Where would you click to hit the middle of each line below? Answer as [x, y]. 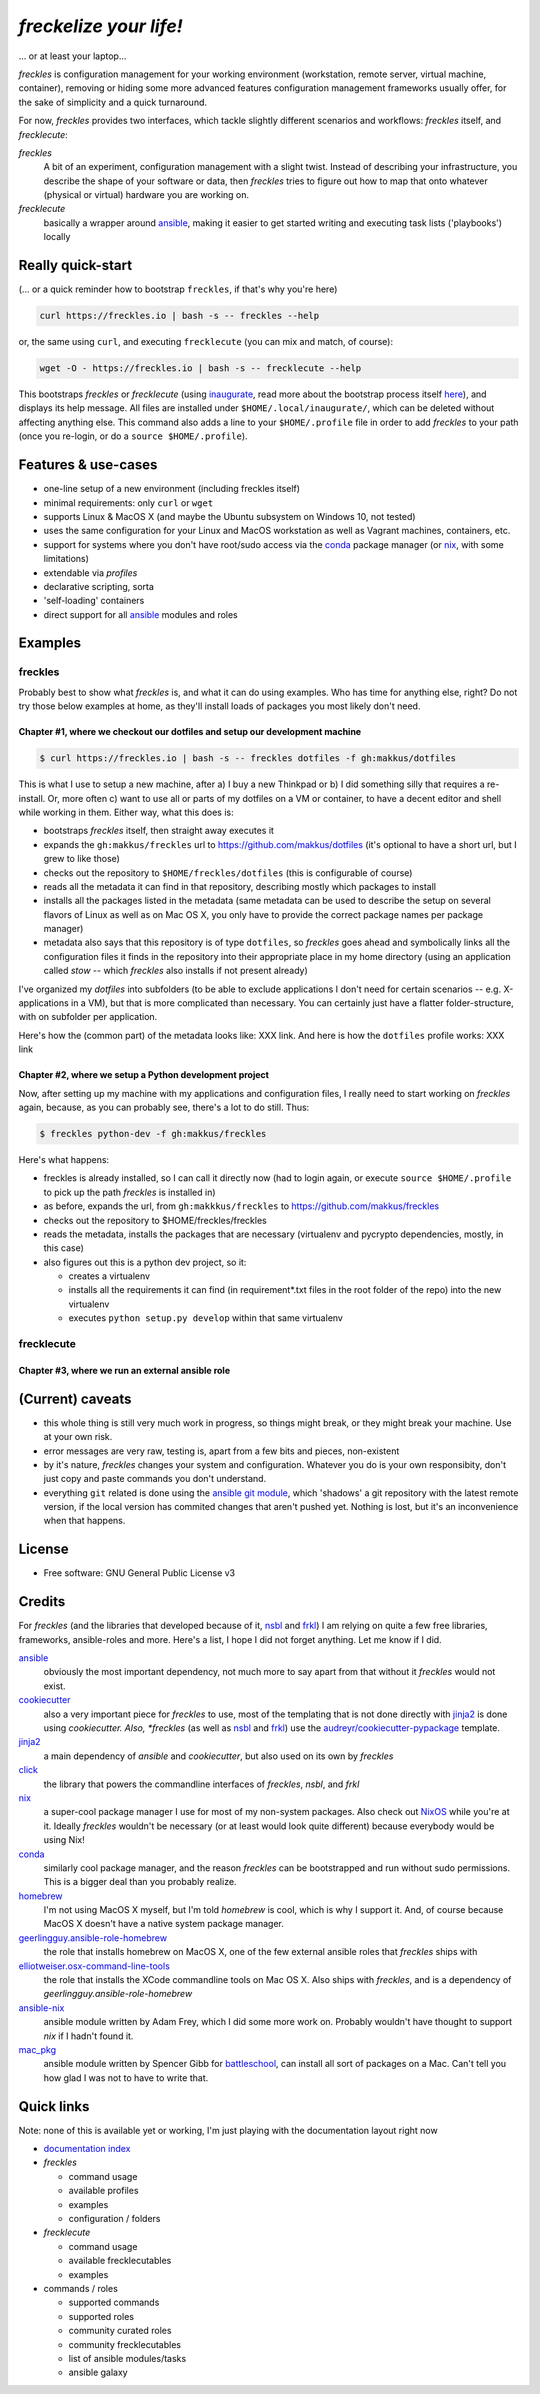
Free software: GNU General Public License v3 [139, 1573]
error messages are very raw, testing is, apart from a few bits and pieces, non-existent [221, 1451]
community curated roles [120, 2331]
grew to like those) [81, 859]
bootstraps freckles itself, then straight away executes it [159, 831]
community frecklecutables [125, 2344]
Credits [42, 1601]
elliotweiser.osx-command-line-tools [94, 1966]
